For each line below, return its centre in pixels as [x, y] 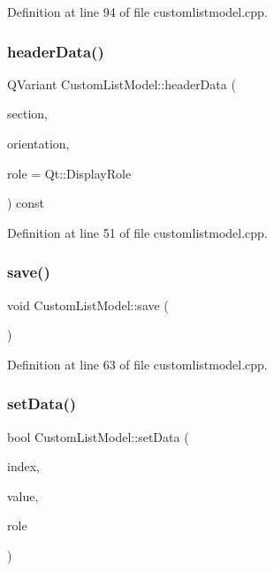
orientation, [38, 143]
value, [23, 495]
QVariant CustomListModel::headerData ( [122, 84]
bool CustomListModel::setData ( [98, 436]
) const [26, 203]
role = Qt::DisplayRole [69, 173]
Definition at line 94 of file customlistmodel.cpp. [137, 11]
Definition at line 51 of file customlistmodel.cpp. [137, 232]
